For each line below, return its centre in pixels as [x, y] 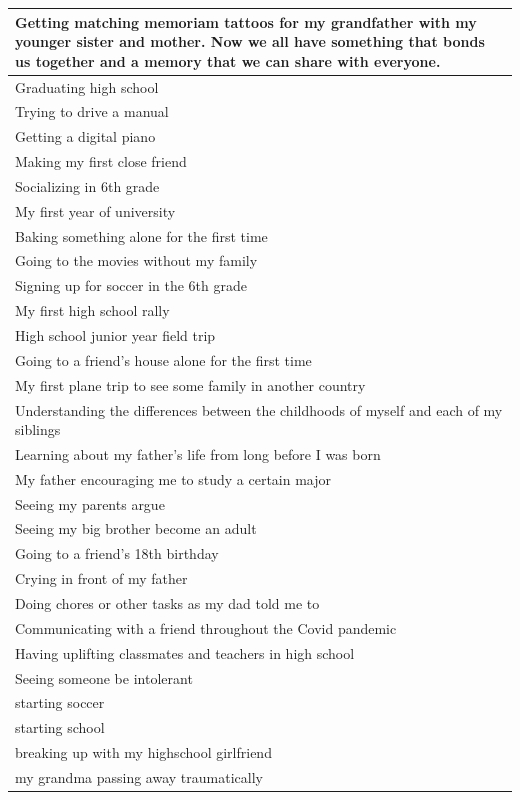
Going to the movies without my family [136, 260]
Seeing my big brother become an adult [136, 528]
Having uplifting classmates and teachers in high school [185, 652]
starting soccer [60, 702]
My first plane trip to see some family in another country [190, 384]
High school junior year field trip [115, 334]
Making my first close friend [101, 161]
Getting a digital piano [85, 136]
